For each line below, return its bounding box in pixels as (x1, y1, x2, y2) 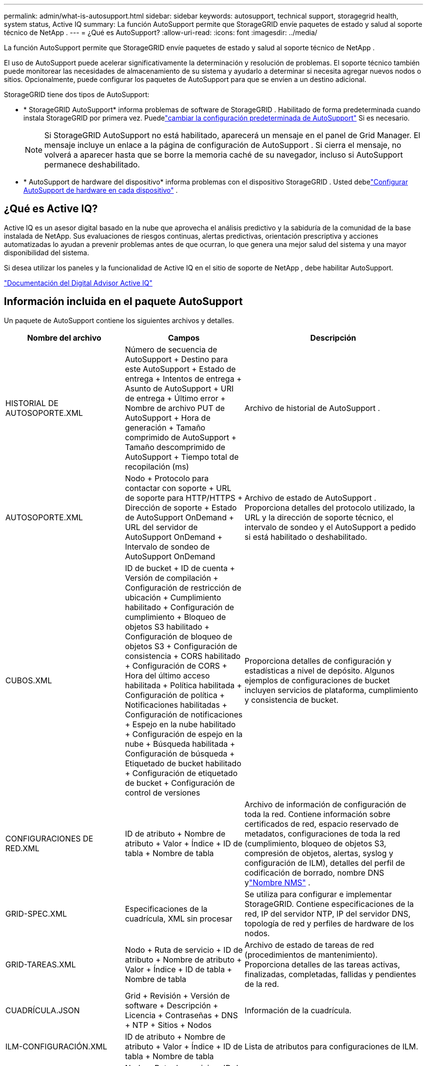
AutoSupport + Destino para (125, 354, 228, 364)
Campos (168, 332, 200, 343)
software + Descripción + (125, 1000, 218, 1010)
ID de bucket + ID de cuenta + (125, 563, 235, 573)
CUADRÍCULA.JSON (5, 1005, 80, 1015)
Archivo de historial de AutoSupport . (244, 403, 380, 413)
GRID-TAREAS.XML (5, 959, 76, 969)
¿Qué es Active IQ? (4, 203, 98, 215)
